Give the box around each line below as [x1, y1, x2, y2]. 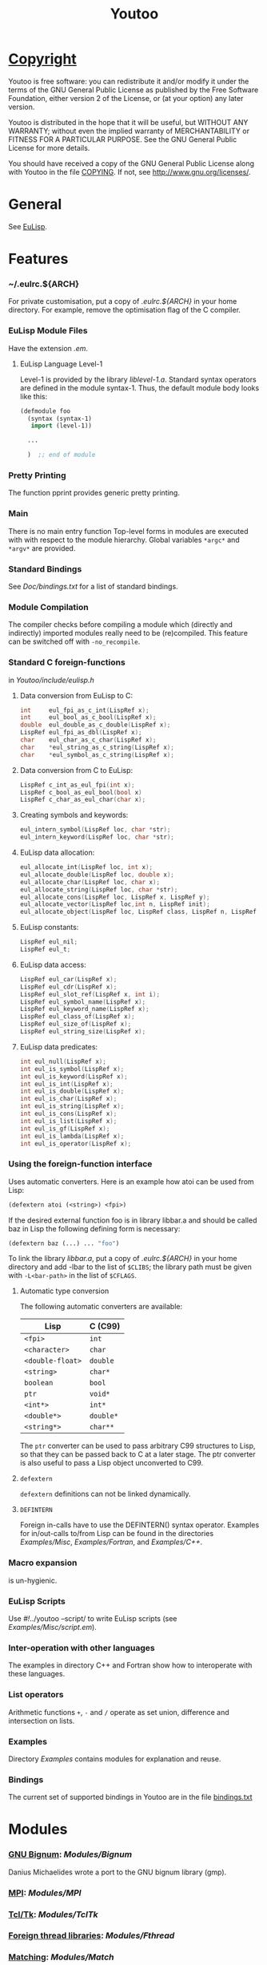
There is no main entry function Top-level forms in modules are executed [8, 526, 249, 536]
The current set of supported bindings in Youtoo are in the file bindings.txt [8, 1793, 253, 1802]
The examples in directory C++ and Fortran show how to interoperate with [8, 1660, 253, 1670]
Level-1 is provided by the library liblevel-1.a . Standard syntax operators [19, 374, 257, 384]
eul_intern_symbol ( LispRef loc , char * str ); [19, 826, 171, 834]
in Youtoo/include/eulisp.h [8, 675, 94, 685]
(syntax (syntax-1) [27, 414, 92, 423]
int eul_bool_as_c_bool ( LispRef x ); [19, 714, 157, 722]
